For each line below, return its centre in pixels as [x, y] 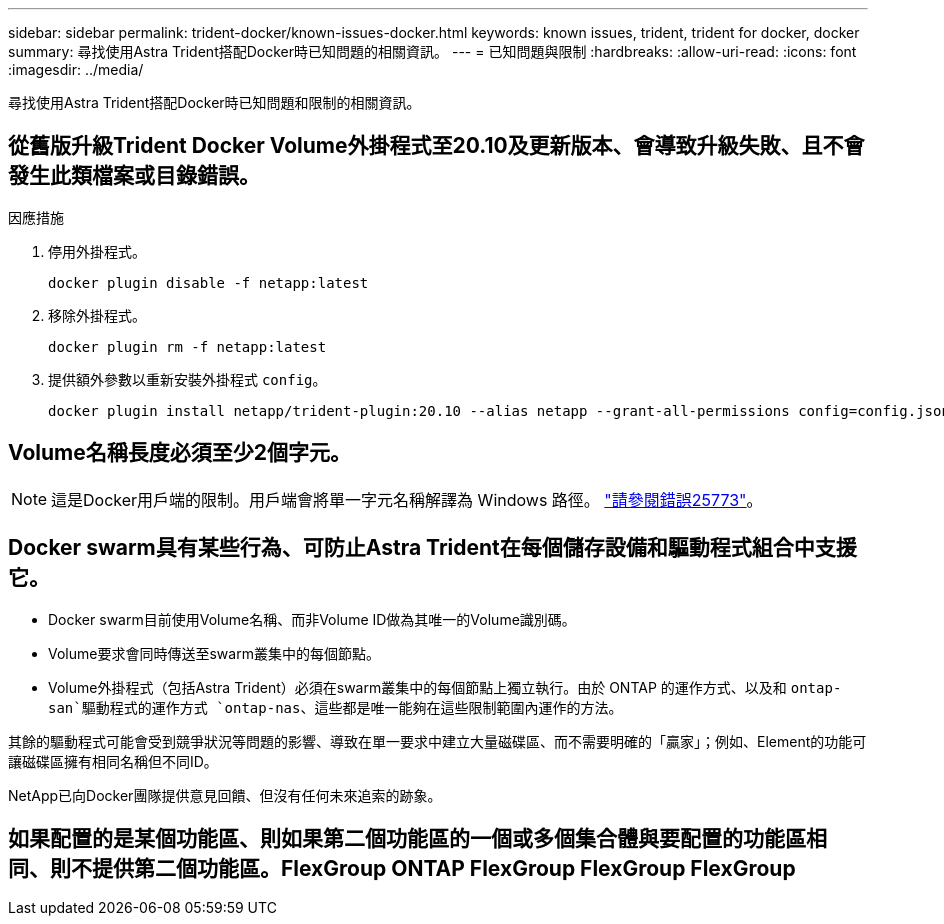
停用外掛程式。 [97, 251]
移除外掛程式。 [97, 315]
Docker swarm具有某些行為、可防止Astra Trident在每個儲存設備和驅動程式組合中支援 [432, 548]
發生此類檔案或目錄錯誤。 [134, 176]
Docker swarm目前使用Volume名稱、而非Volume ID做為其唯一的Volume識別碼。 [312, 619]
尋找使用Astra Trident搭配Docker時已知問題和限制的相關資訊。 [214, 102]
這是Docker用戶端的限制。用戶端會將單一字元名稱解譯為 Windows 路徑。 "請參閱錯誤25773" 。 [407, 499]
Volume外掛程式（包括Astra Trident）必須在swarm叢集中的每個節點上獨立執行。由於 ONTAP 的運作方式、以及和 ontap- [445, 687]
